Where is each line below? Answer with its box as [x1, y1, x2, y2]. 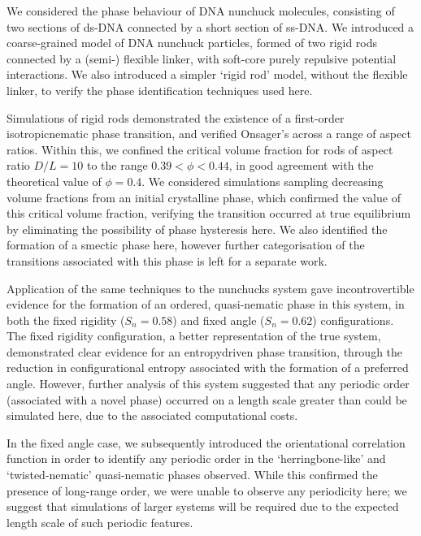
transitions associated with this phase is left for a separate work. [7, 252, 328, 269]
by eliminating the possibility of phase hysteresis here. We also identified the [7, 220, 388, 237]
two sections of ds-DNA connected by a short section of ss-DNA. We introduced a [7, 18, 414, 35]
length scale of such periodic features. [7, 513, 193, 530]
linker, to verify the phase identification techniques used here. [7, 81, 313, 98]
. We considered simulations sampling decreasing [141, 172, 384, 189]
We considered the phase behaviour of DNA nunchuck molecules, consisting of [7, 2, 395, 19]
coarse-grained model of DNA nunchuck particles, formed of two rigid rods [7, 34, 378, 51]
